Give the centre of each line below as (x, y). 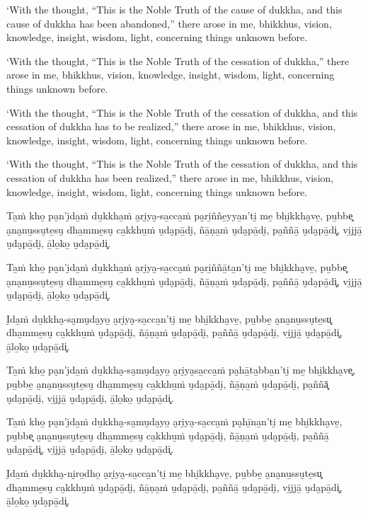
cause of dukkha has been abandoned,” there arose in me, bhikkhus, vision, (169, 23)
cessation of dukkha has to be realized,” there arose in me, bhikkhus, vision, (171, 126)
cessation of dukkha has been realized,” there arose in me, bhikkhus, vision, (170, 177)
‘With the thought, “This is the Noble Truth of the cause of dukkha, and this (174, 9)
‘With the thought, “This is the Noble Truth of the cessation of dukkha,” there (178, 60)
